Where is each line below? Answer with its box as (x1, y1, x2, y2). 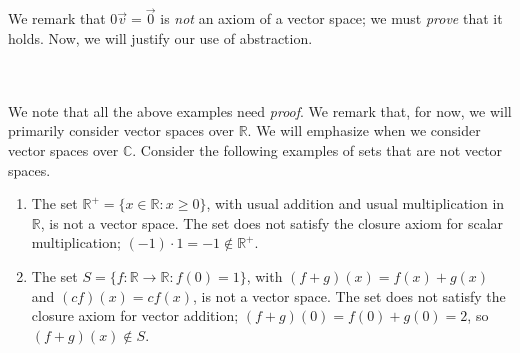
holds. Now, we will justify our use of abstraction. (8, 28, 313, 48)
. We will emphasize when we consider (247, 120, 481, 141)
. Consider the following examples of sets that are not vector (132, 139, 503, 160)
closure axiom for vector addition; (31, 305, 239, 326)
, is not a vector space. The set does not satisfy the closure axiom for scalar (40, 212, 504, 233)
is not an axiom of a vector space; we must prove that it (160, 8, 503, 29)
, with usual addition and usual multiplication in (206, 193, 505, 214)
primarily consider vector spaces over (8, 120, 234, 141)
